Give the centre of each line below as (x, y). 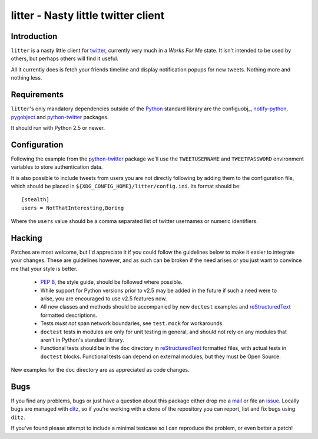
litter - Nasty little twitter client (88, 15)
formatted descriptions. (69, 315)
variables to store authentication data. (57, 167)
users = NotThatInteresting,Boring (73, 208)
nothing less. (26, 78)
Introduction (34, 36)
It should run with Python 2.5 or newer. (58, 127)
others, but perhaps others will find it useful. (65, 58)
